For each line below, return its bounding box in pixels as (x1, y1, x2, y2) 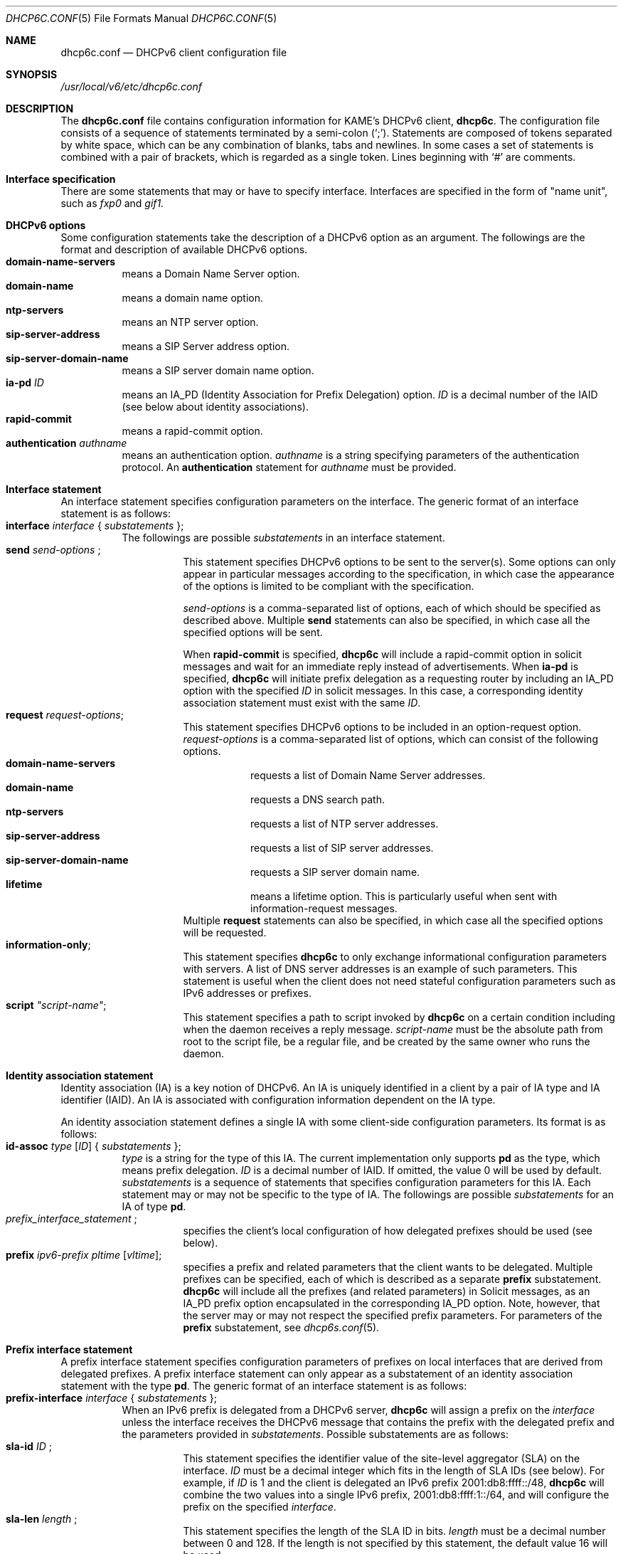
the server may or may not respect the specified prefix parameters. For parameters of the (183, 1309, 602, 1321)
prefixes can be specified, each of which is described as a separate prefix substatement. (183, 1273, 602, 1285)
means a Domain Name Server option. (122, 268, 300, 280)
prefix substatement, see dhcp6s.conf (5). (183, 1321, 380, 1333)
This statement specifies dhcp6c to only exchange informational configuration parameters (183, 951, 607, 963)
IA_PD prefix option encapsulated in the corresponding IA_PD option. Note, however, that (183, 1297, 600, 1309)
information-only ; (6, 939, 91, 951)
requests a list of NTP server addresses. (250, 818, 439, 830)
